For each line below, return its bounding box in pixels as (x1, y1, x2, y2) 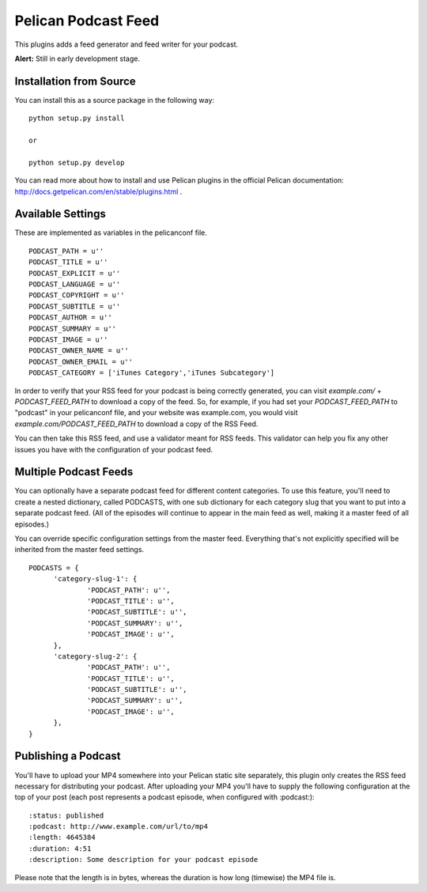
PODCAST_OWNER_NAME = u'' (28, 346, 130, 355)
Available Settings (14, 207, 107, 221)
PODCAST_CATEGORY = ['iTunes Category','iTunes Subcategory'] (28, 369, 275, 377)
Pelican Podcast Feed (14, 12, 160, 29)
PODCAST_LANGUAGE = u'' (28, 280, 121, 289)
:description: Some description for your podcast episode (28, 855, 259, 864)
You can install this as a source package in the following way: (14, 95, 215, 104)
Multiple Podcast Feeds (14, 465, 134, 478)
